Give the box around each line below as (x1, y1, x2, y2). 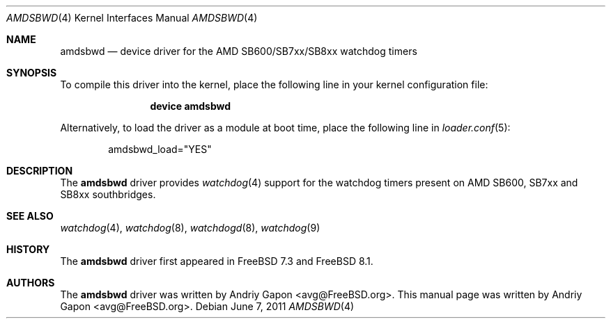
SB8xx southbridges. (60, 188, 156, 200)
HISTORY (6, 243, 50, 255)
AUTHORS (6, 277, 55, 289)
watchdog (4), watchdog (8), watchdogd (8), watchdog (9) (60, 222, 320, 234)
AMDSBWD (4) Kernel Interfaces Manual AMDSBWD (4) (6, 12, 258, 24)
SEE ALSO (6, 210, 54, 222)
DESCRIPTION (6, 165, 73, 177)
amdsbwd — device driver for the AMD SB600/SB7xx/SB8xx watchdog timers (60, 45, 417, 57)
